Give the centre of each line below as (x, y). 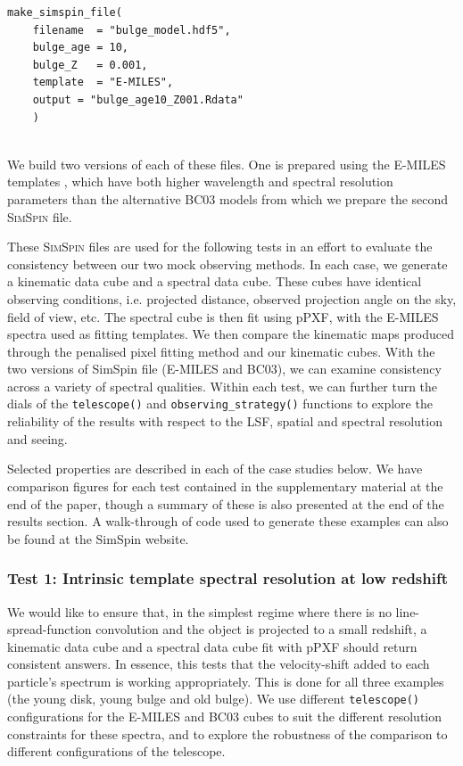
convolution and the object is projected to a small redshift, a (261, 629)
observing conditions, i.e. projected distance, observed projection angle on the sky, (232, 298)
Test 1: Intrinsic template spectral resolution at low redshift (228, 578)
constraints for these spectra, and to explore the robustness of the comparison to (227, 733)
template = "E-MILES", (103, 82)
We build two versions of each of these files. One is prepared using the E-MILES (227, 164)
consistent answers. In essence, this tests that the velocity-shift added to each (219, 664)
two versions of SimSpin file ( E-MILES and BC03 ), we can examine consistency (224, 369)
